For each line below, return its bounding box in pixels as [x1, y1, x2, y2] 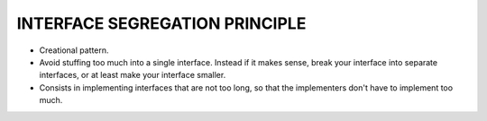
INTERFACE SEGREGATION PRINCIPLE [16, 13, 307, 33]
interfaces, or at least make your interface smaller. [39, 70, 226, 81]
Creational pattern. [39, 45, 109, 56]
